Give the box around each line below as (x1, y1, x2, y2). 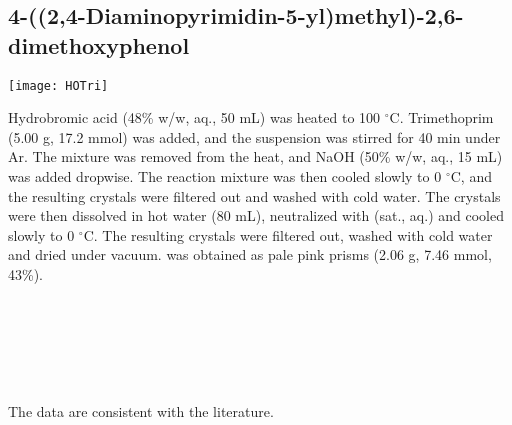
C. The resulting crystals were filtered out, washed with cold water (83, 224, 493, 245)
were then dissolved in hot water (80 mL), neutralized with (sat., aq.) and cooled (8, 205, 504, 226)
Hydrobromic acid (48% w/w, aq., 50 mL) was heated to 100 (8, 107, 381, 128)
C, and (450, 166, 492, 187)
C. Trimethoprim (389, 107, 494, 128)
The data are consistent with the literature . (8, 401, 274, 422)
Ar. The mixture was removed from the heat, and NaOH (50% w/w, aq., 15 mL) (8, 146, 503, 167)
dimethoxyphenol (8, 29, 190, 60)
